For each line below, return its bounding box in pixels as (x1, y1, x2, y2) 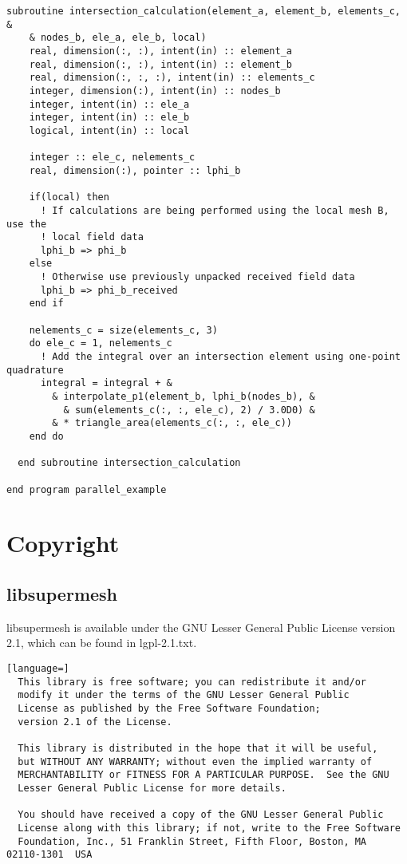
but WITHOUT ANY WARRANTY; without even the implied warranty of (18, 756, 373, 767)
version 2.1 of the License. (18, 716, 172, 728)
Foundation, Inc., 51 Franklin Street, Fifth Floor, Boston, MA (18, 835, 367, 847)
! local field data (40, 231, 144, 243)
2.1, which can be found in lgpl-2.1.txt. (6, 634, 197, 651)
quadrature (6, 364, 64, 376)
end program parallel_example (6, 483, 167, 495)
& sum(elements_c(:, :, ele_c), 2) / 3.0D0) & (63, 404, 315, 416)
